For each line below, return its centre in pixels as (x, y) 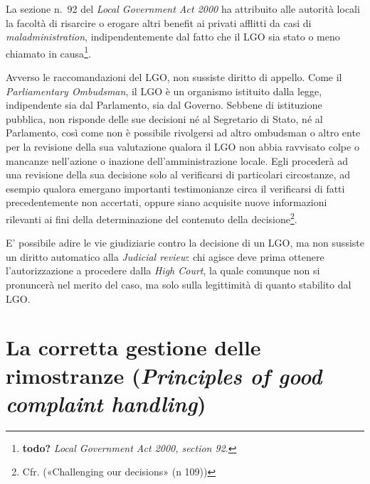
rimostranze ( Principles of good (164, 375)
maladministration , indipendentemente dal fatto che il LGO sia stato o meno (173, 37)
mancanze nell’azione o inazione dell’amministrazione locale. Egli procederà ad (177, 160)
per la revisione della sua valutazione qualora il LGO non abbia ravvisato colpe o (183, 146)
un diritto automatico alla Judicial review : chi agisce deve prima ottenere (165, 256)
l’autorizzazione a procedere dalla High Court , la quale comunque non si (163, 270)
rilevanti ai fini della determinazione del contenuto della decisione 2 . (152, 217)
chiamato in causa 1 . (48, 52)
